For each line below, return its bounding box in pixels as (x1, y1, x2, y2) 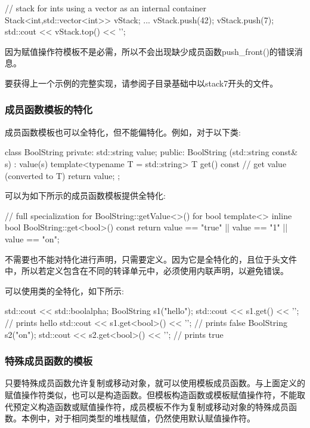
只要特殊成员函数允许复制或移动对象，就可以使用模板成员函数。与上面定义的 (5, 377, 305, 389)
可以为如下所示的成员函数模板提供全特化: (5, 189, 166, 202)
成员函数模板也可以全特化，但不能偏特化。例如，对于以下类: (5, 125, 241, 138)
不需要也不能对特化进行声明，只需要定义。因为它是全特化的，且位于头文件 (5, 253, 297, 265)
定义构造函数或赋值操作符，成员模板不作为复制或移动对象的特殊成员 (21, 400, 289, 412)
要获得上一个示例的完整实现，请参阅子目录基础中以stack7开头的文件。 (5, 76, 278, 89)
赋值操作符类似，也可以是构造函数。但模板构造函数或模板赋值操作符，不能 (5, 388, 297, 401)
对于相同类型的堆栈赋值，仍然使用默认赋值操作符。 (54, 412, 255, 424)
